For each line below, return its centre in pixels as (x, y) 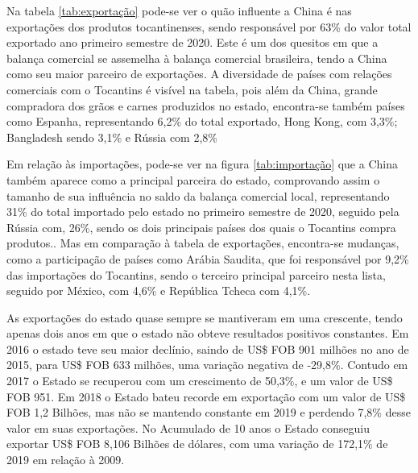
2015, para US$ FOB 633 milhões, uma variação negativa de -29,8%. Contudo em (207, 365)
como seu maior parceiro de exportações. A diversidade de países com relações (199, 74)
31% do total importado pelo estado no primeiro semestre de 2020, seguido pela (203, 212)
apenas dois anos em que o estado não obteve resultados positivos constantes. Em (208, 333)
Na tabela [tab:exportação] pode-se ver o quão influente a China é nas (179, 10)
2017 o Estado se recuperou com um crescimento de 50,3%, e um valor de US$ (200, 381)
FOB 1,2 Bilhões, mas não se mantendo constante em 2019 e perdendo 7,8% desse (209, 412)
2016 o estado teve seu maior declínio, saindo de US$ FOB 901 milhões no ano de (208, 349)
